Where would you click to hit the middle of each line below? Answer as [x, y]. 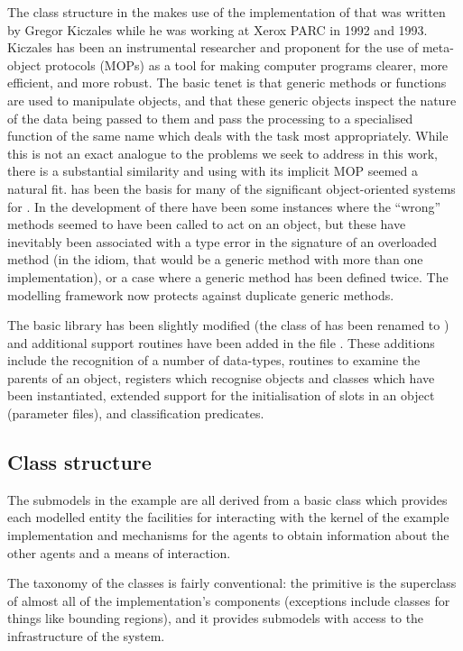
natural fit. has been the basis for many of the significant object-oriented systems [231, 188]
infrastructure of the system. [86, 636]
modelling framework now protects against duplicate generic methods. [201, 294]
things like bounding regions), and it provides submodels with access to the [216, 618]
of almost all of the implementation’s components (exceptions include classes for [229, 600]
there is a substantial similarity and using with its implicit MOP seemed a [213, 171]
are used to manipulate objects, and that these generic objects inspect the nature [232, 100]
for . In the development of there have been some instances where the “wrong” [224, 206]
